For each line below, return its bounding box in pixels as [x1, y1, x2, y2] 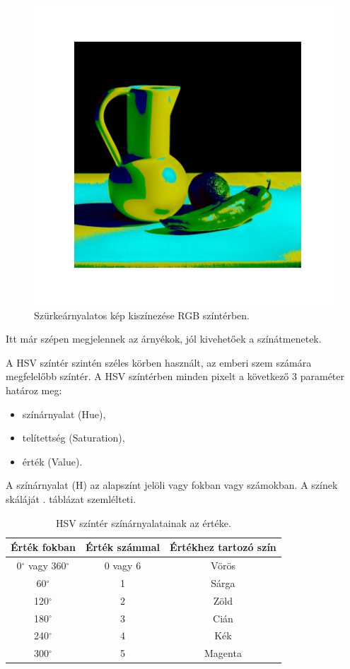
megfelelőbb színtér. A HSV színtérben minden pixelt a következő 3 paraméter [6, 369, 344, 384]
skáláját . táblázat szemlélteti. [6, 491, 136, 506]
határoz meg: [6, 382, 62, 397]
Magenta [204, 646, 242, 661]
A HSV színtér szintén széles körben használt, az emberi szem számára [6, 355, 312, 369]
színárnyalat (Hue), [22, 406, 106, 421]
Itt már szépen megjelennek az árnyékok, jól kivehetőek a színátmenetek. [6, 331, 322, 346]
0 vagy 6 [104, 557, 141, 572]
